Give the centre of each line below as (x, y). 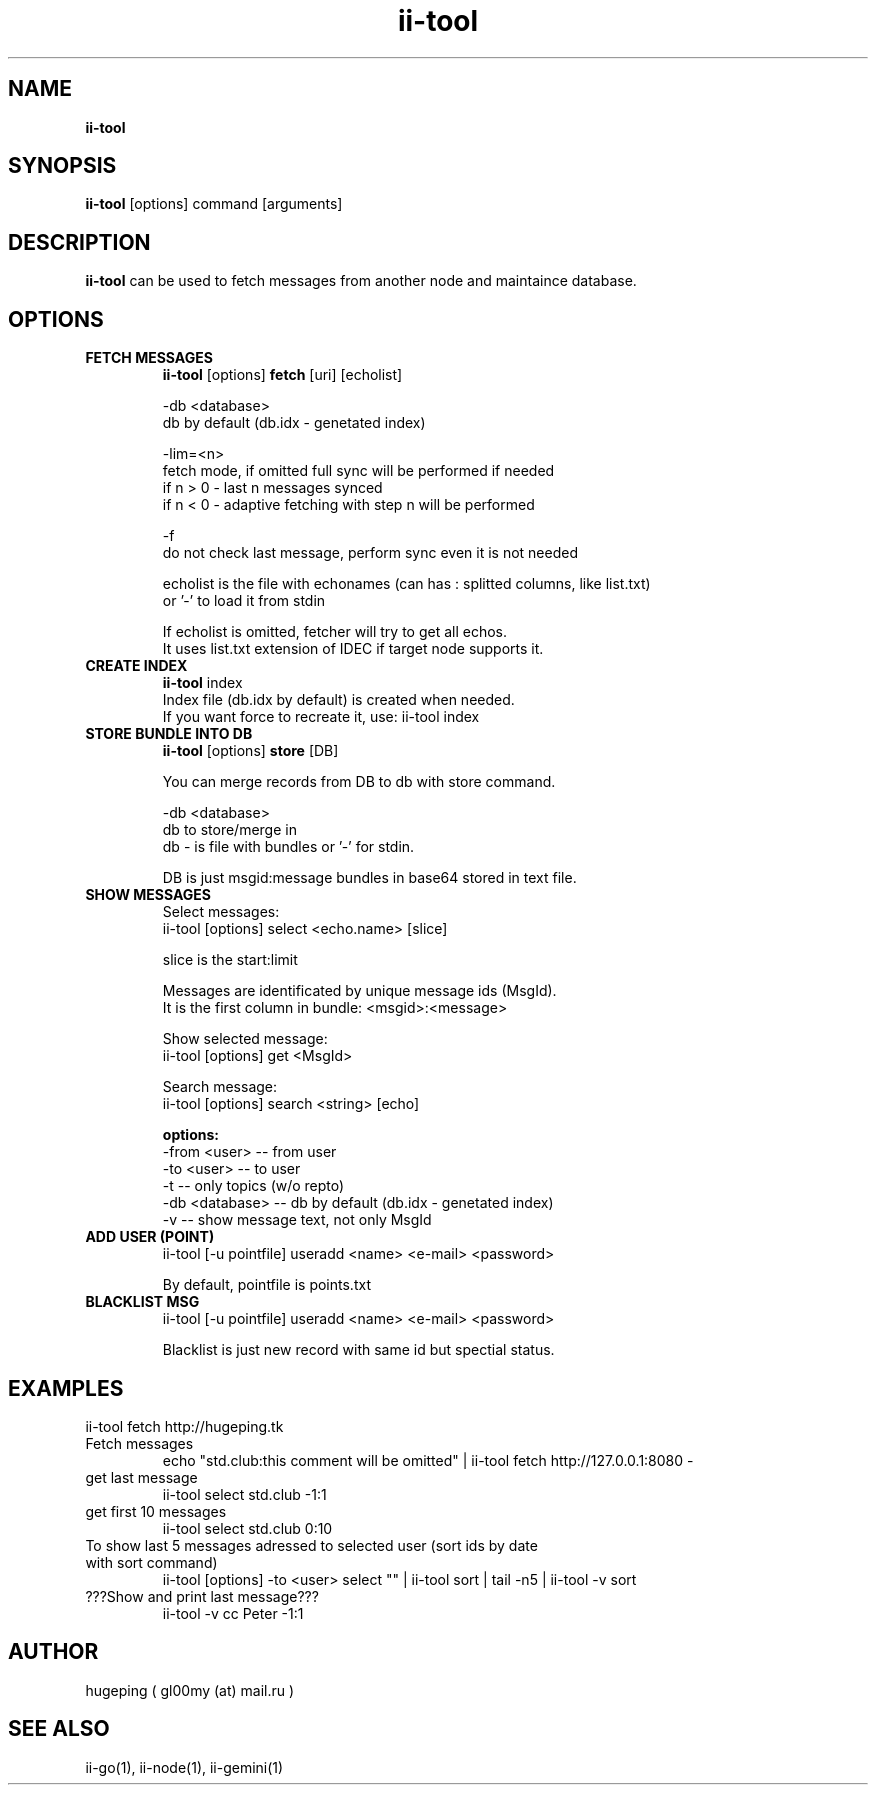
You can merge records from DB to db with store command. (359, 782)
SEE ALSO (59, 1729)
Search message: (220, 1087)
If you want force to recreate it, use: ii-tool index (321, 717)
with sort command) (151, 1562)
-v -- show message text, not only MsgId (297, 1220)
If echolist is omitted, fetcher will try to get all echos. (335, 632)
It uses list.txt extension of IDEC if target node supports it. (353, 649)
